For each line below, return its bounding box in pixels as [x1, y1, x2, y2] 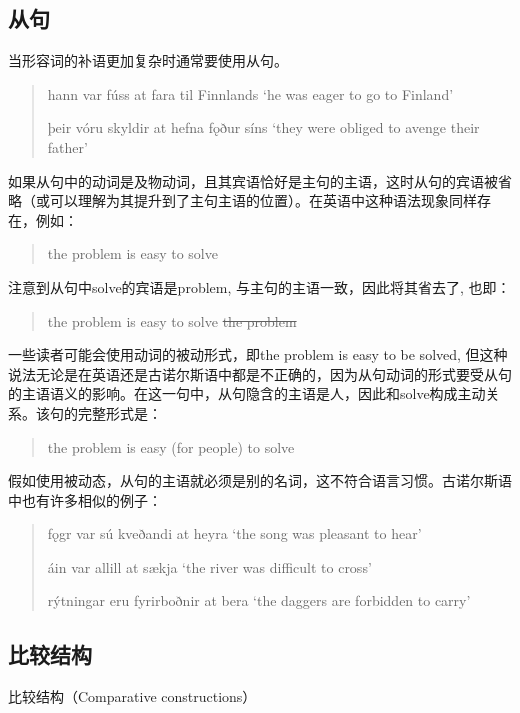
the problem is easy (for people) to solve [47, 436, 295, 457]
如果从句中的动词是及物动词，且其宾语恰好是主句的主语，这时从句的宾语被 [8, 170, 498, 191]
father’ [47, 136, 88, 157]
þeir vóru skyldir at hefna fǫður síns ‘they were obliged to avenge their [47, 117, 480, 138]
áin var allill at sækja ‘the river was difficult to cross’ [47, 556, 372, 577]
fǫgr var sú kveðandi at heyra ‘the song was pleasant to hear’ [47, 523, 422, 544]
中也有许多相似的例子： [8, 489, 162, 510]
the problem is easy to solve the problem [47, 310, 297, 331]
